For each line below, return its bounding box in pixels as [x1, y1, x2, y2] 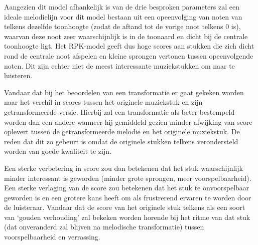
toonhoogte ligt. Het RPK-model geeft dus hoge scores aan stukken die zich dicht [4, 41, 254, 51]
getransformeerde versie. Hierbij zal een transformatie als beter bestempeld [4, 106, 235, 117]
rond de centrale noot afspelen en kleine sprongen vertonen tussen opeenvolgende [4, 50, 253, 61]
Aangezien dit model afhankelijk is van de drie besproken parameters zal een [4, 2, 239, 12]
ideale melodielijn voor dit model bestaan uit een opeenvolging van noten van [4, 11, 242, 22]
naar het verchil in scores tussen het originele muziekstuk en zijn [4, 97, 203, 107]
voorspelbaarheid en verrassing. [4, 231, 100, 242]
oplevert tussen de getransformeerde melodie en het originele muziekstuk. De [4, 126, 240, 137]
